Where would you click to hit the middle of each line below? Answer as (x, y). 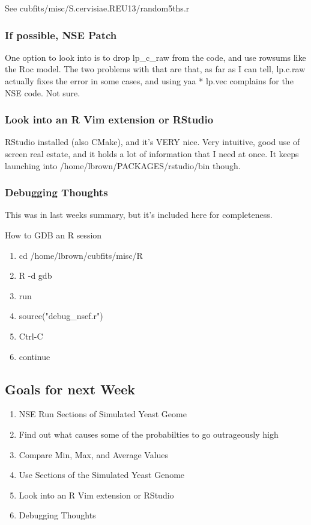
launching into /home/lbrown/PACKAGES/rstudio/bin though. (123, 165)
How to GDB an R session (53, 235)
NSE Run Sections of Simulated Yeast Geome (103, 414)
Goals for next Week (70, 389)
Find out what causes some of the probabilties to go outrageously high (149, 434)
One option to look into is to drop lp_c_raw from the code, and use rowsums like (155, 57)
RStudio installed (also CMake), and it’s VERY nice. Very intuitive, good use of (152, 142)
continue (35, 356)
